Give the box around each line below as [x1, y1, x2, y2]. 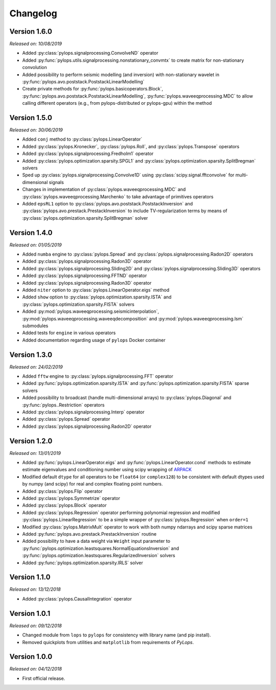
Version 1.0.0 [9, 652, 53, 661]
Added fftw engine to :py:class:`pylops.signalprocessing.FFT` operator [22, 373, 174, 379]
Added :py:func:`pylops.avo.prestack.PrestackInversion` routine [22, 531, 157, 537]
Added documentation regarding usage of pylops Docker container [22, 337, 166, 343]
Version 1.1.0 [9, 573, 51, 582]
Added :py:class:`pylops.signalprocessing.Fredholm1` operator [22, 151, 154, 157]
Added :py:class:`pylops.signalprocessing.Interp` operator [22, 409, 145, 415]
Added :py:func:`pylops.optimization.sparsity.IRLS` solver [22, 560, 143, 566]
